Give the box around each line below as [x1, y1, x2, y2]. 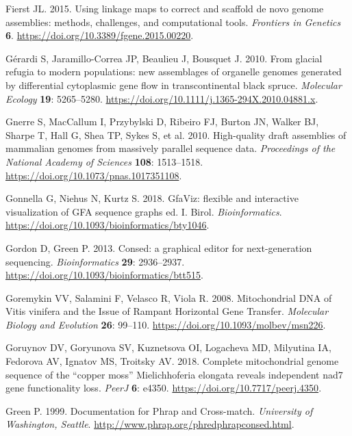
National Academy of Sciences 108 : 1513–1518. [5, 154, 203, 168]
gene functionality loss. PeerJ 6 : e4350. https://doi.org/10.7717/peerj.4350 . [5, 381, 322, 395]
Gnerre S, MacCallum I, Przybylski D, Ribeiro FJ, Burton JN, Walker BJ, [5, 114, 319, 129]
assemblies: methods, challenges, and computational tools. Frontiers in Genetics [5, 14, 341, 29]
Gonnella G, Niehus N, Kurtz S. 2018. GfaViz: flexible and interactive [5, 191, 299, 205]
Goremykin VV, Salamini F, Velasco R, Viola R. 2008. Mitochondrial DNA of [5, 290, 332, 305]
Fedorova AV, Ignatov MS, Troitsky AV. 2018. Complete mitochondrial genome [5, 354, 339, 368]
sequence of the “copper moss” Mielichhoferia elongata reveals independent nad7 [5, 367, 343, 381]
